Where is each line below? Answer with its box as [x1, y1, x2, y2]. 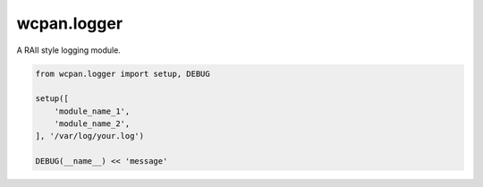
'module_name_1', [54, 106, 131, 116]
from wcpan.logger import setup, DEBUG [35, 68, 210, 79]
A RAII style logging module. [16, 45, 121, 55]
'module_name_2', [54, 119, 131, 129]
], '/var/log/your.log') [35, 131, 145, 141]
